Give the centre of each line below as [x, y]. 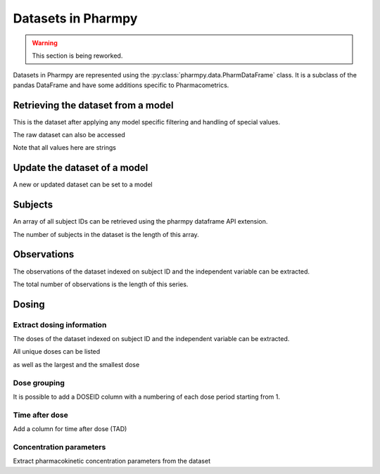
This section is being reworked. [77, 56]
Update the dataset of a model [81, 168]
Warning [45, 43]
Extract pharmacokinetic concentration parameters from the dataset [112, 461]
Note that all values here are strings [64, 148]
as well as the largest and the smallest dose [76, 364]
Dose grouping [39, 383]
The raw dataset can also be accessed [69, 135]
